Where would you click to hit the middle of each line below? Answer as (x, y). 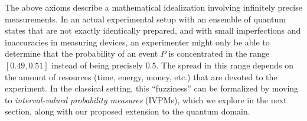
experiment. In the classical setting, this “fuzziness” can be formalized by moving (152, 88)
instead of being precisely (97, 65)
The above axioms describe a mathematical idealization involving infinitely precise (153, 7)
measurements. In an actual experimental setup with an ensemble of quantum (145, 19)
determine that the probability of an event (81, 53)
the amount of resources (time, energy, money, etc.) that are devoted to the (141, 76)
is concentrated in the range (219, 53)
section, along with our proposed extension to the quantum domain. (128, 111)
